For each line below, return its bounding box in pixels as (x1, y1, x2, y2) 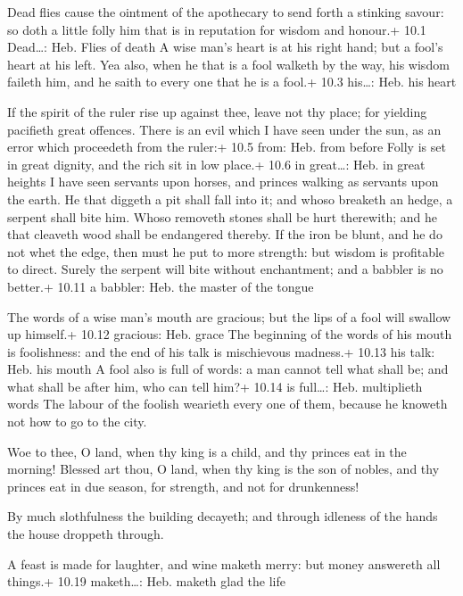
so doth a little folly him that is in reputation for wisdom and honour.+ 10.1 (7, 20, 426, 38)
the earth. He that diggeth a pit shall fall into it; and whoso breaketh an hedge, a (7, 189, 453, 208)
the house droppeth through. (7, 525, 164, 543)
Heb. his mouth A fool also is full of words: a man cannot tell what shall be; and (7, 360, 449, 378)
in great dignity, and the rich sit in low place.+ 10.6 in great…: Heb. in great (7, 154, 426, 173)
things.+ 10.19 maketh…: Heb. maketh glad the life (7, 572, 286, 591)
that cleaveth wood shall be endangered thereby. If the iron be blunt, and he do (7, 225, 442, 244)
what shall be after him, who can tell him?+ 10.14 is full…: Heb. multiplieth (7, 377, 423, 395)
